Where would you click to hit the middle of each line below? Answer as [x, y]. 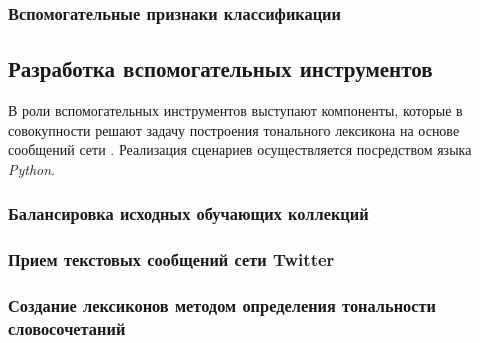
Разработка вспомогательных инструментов [220, 68]
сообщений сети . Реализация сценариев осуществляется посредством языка [240, 149]
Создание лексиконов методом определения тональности [222, 305]
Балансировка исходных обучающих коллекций [188, 213]
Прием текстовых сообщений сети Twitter [171, 259]
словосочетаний [67, 327]
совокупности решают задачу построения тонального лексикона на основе [234, 129]
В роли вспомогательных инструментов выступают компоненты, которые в [235, 110]
